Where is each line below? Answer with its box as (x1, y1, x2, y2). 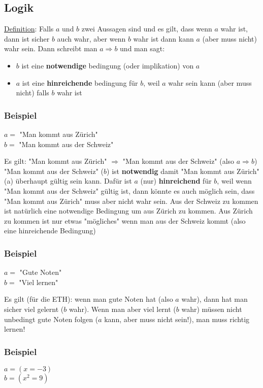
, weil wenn (217, 175, 252, 186)
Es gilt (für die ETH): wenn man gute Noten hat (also (4, 294, 173, 304)
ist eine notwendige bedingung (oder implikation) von (21, 60, 194, 70)
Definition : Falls (4, 23, 54, 34)
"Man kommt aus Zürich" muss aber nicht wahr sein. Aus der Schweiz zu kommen (4, 195, 258, 206)
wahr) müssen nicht (181, 303, 242, 314)
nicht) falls (16, 87, 49, 98)
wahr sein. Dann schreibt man (4, 43, 97, 54)
